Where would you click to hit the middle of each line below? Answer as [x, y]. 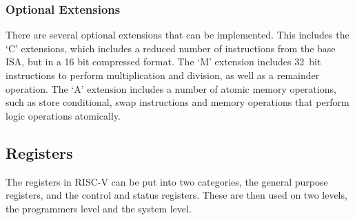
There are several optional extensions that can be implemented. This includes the [177, 35]
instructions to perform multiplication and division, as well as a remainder [163, 75]
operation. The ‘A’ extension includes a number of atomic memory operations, [171, 88]
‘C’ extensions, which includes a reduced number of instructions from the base [171, 48]
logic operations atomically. [63, 115]
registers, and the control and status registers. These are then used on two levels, [176, 195]
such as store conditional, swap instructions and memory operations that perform [177, 102]
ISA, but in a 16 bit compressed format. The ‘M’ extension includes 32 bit [163, 62]
